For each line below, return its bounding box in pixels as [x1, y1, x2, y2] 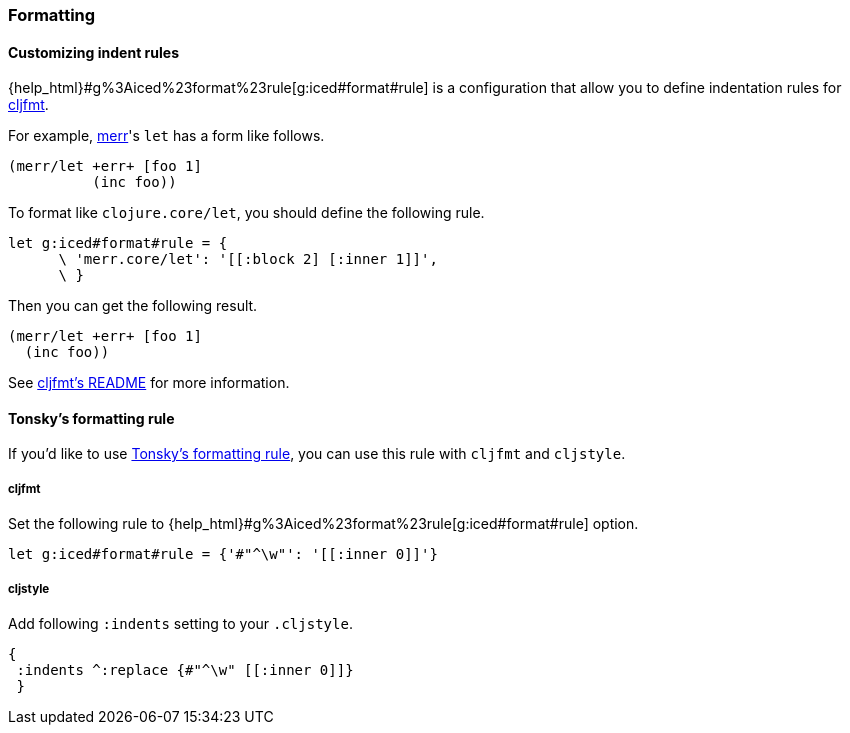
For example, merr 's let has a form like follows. [8, 127, 325, 145]
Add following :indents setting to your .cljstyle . [8, 615, 353, 632]
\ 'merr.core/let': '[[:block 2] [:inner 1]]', [58, 251, 438, 268]
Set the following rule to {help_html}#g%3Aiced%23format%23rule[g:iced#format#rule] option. [8, 515, 639, 533]
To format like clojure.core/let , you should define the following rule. [8, 204, 485, 222]
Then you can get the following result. [8, 297, 258, 315]
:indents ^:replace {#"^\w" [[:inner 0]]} [16, 662, 354, 678]
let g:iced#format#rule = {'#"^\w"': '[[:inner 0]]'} [8, 546, 438, 563]
